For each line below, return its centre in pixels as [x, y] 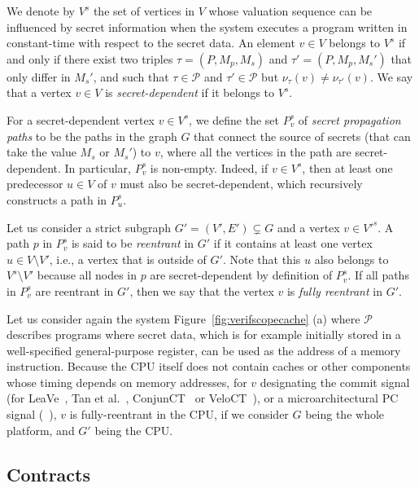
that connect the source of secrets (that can [302, 136]
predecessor [35, 184]
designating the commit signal [335, 382]
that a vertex [39, 92]
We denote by [41, 11]
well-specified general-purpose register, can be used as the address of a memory [204, 350]
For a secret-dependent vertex [81, 119]
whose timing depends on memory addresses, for [127, 382]
